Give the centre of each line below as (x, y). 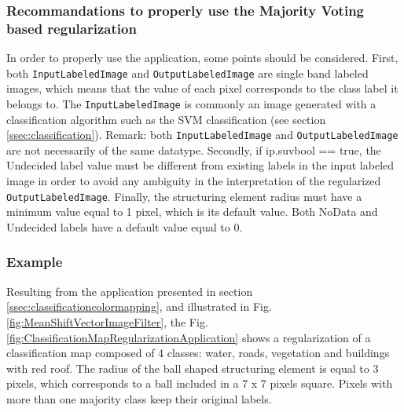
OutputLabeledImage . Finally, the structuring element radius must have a (184, 196)
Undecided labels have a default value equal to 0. (125, 226)
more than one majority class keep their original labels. (139, 398)
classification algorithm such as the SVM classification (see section (166, 119)
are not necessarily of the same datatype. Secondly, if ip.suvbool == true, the (194, 149)
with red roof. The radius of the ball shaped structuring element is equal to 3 (193, 368)
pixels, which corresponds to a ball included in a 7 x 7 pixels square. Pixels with (200, 383)
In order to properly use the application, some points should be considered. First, (202, 58)
